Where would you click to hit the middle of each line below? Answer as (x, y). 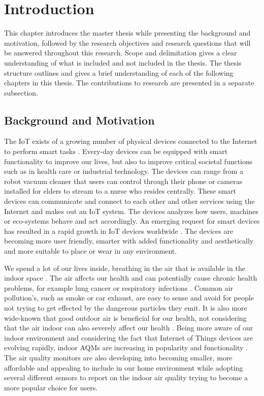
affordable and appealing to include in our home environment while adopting (124, 367)
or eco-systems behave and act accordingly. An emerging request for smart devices (132, 221)
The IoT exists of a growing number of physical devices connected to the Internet (131, 141)
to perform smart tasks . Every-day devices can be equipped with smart (116, 151)
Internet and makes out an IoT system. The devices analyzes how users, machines (131, 211)
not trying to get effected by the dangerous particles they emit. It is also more (126, 307)
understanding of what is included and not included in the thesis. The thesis (123, 62)
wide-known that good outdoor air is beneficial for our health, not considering (125, 317)
